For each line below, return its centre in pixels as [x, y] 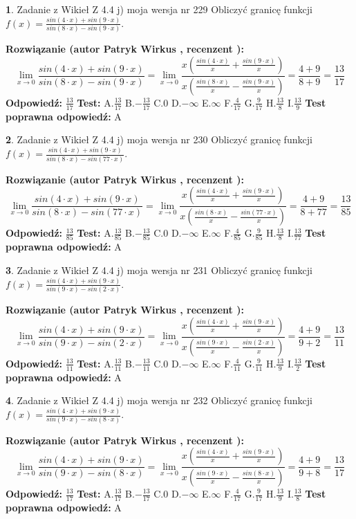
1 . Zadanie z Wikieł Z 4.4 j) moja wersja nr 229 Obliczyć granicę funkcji [159, 9]
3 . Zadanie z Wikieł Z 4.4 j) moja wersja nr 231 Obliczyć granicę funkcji [159, 270]
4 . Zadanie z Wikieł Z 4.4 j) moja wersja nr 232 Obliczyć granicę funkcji [159, 400]
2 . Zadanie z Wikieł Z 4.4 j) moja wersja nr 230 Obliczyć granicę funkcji [159, 139]
